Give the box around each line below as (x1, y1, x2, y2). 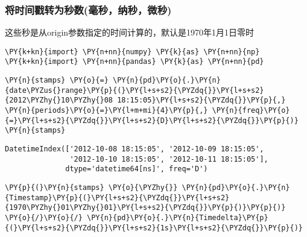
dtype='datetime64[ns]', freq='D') (65, 165, 208, 174)
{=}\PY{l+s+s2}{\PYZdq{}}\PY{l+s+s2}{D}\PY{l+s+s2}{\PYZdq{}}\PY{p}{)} (5, 116, 299, 125)
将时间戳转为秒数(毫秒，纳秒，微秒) (5, 2, 172, 17)
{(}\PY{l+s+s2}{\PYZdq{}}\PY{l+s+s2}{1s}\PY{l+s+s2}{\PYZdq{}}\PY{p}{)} (5, 223, 303, 232)
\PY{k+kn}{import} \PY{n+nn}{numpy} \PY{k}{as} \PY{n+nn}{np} (5, 47, 260, 56)
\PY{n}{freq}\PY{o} (212, 106, 290, 115)
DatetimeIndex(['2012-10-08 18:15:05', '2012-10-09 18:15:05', (5, 145, 264, 154)
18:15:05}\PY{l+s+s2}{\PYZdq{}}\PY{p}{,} (117, 96, 286, 105)
